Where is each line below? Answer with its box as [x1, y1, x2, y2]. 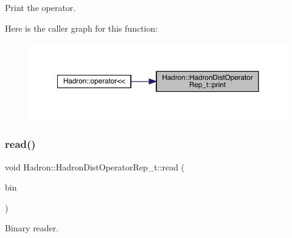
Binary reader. [5, 222, 59, 234]
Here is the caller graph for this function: [5, 21, 158, 34]
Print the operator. [5, 1, 76, 13]
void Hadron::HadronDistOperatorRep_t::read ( [5, 160, 185, 173]
